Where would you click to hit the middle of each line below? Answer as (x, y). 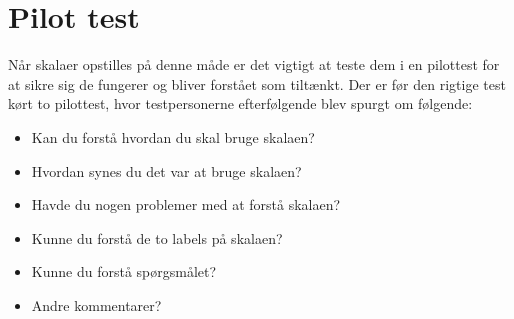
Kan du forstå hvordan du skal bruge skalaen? (173, 136)
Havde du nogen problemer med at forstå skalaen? (186, 204)
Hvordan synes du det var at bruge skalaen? (166, 170)
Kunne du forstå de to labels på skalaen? (157, 237)
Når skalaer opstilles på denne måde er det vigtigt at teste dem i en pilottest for (254, 64)
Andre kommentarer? (96, 304)
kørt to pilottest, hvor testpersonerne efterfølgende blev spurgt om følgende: (240, 103)
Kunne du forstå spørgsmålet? (124, 271)
